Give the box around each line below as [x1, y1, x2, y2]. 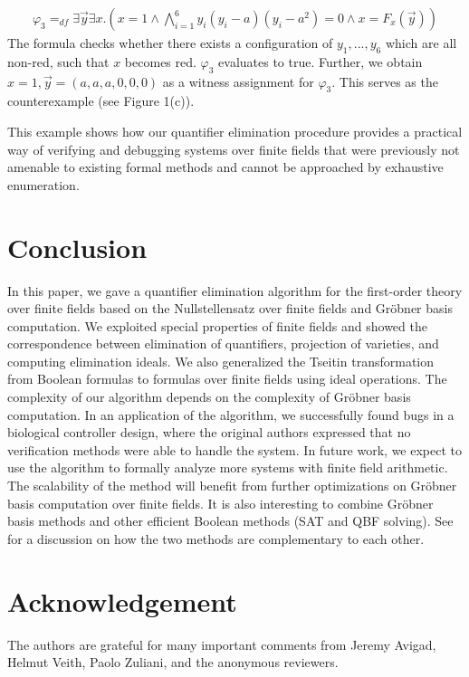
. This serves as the [331, 72, 438, 91]
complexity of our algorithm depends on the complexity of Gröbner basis [7, 387, 411, 406]
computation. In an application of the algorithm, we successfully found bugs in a [7, 405, 455, 424]
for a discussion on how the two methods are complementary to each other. [7, 529, 425, 548]
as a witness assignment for [162, 72, 314, 91]
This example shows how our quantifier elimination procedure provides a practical [7, 122, 463, 141]
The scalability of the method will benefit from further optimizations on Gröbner [7, 476, 457, 495]
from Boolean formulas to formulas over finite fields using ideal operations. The [7, 369, 447, 388]
